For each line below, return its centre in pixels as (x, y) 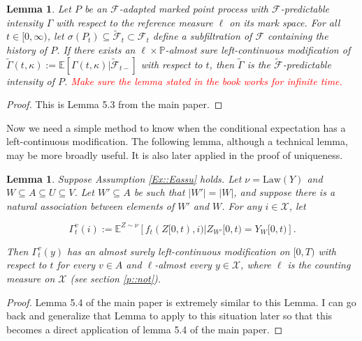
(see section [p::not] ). (116, 279)
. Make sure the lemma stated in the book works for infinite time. (203, 81)
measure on (31, 279)
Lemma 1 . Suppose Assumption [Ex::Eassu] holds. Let (124, 178)
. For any (242, 205)
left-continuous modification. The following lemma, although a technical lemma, (177, 141)
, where (256, 265)
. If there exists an (96, 50)
